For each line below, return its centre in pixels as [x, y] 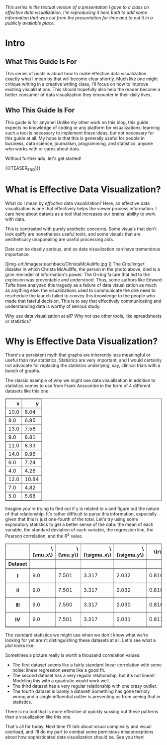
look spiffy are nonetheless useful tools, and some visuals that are [73, 234]
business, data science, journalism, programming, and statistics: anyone [79, 143]
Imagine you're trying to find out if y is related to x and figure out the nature [82, 509]
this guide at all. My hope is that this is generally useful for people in [75, 138]
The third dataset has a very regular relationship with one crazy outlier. [85, 686]
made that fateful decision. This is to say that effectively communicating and [83, 301]
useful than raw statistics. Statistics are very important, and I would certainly [83, 360]
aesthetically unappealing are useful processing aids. [60, 239]
